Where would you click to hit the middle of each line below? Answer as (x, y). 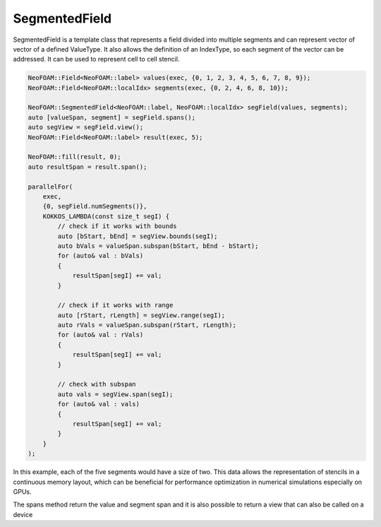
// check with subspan (97, 384)
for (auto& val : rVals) (101, 335)
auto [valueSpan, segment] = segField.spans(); (111, 117)
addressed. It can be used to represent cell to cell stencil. (96, 59)
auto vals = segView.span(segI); (115, 394)
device (23, 514)
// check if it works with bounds (117, 226)
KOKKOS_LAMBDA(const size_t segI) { (106, 216)
